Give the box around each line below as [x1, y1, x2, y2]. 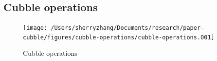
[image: [23, 24, 48, 32]
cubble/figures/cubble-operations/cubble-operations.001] [23, 34, 215, 41]
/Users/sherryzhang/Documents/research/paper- [51, 24, 204, 32]
